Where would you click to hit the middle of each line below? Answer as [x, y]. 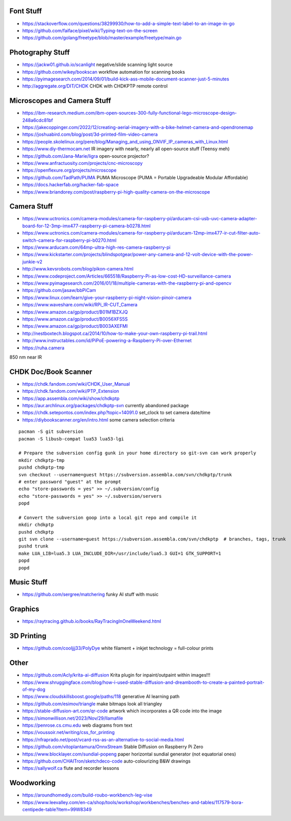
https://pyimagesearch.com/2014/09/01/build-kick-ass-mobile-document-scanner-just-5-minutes [126, 79]
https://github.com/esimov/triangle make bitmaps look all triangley [92, 704]
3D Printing [28, 636]
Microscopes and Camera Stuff [60, 101]
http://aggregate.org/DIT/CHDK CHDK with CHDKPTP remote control [95, 86]
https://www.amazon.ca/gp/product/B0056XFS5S [75, 319]
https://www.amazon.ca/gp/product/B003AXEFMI [75, 326]
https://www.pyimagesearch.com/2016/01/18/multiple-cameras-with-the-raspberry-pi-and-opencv [127, 283]
